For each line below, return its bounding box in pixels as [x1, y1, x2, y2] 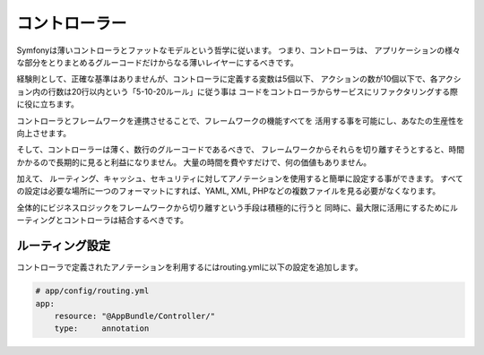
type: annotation [54, 324, 150, 333]
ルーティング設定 [16, 238, 111, 254]
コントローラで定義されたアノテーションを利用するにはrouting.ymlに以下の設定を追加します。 [16, 262, 363, 273]
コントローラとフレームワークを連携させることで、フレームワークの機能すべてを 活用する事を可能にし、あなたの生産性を [16, 115, 465, 126]
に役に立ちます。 [16, 99, 80, 109]
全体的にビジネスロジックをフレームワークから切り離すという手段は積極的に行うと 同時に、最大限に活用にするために [16, 202, 451, 212]
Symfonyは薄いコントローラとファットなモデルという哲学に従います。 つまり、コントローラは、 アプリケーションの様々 [16, 45, 461, 56]
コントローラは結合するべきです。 [63, 215, 188, 226]
